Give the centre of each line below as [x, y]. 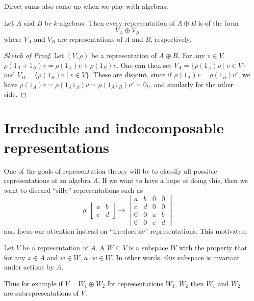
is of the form [218, 22]
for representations [135, 283]
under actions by [29, 267]
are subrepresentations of [41, 293]
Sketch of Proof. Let [34, 55]
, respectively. [171, 39]
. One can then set [144, 65]
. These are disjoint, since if [130, 75]
